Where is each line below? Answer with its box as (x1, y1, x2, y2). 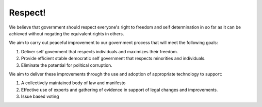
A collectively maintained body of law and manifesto (21, 80, 126, 86)
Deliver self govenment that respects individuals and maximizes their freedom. (21, 48, 178, 54)
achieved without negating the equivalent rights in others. (9, 31, 124, 36)
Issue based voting (21, 93, 59, 99)
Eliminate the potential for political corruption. (21, 62, 113, 68)
